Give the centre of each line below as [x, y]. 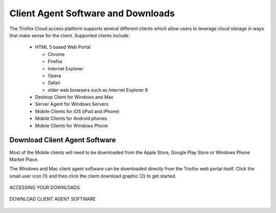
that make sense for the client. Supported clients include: [70, 35]
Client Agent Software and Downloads [92, 13]
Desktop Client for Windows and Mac [74, 97]
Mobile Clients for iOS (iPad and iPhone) [77, 111]
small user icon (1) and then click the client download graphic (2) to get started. [93, 176]
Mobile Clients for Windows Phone [72, 125]
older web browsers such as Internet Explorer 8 [98, 90]
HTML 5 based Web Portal [63, 47]
